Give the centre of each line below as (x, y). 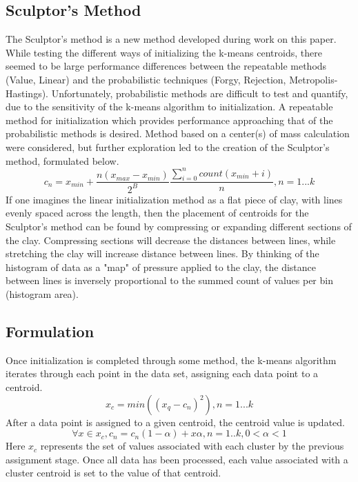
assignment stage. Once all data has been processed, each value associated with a (177, 459)
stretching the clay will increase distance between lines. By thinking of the (162, 253)
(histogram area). (42, 293)
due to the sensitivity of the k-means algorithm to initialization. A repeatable (169, 107)
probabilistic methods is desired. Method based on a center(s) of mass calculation (178, 133)
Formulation (50, 331)
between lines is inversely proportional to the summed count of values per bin (169, 280)
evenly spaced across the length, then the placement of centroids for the (157, 213)
